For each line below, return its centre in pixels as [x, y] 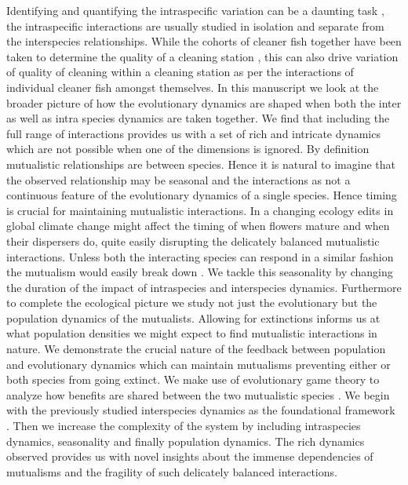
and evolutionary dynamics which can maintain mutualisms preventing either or [199, 364]
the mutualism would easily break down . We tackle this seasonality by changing [200, 272]
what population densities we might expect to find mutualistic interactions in [192, 333]
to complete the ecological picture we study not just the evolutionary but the [192, 303]
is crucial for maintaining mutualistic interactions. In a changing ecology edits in [200, 210]
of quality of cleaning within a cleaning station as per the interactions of [180, 72]
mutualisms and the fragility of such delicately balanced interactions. [172, 471]
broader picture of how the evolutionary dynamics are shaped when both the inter [204, 102]
